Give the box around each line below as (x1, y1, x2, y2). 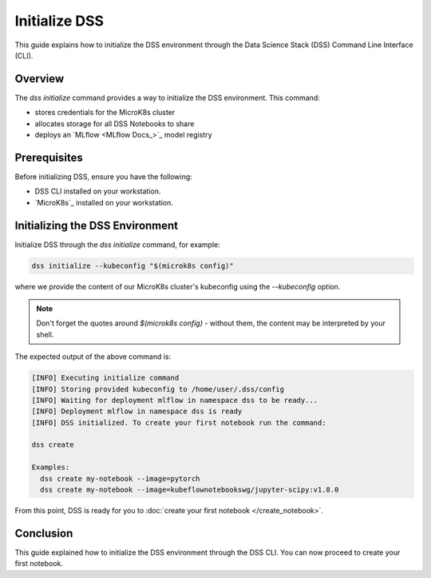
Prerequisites (14, 150, 83, 164)
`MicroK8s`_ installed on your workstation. (34, 197, 173, 207)
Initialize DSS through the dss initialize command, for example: (14, 240, 221, 249)
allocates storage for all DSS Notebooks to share (34, 118, 195, 128)
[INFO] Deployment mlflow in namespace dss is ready (31, 407, 243, 416)
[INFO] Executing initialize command (31, 373, 180, 383)
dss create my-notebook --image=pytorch (40, 474, 200, 483)
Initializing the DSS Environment (14, 218, 179, 232)
